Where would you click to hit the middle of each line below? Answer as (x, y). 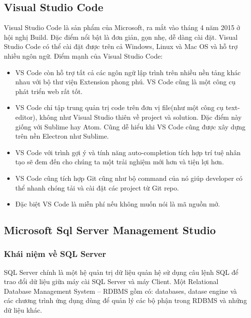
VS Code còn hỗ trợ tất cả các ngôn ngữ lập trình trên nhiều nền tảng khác (128, 72)
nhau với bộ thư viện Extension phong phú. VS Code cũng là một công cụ (125, 82)
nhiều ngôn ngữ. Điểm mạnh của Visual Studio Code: (83, 56)
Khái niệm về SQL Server (55, 254)
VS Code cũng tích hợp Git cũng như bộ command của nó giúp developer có (129, 178)
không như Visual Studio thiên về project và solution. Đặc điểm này (140, 117)
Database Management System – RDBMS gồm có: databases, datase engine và (120, 291)
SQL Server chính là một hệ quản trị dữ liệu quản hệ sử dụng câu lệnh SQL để (121, 272)
